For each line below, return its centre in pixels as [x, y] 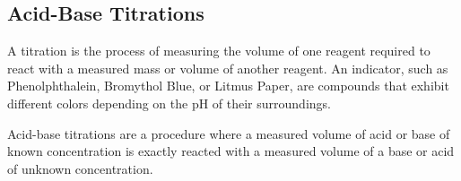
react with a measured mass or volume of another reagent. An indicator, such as [228, 68]
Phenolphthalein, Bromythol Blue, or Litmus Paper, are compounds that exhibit [228, 86]
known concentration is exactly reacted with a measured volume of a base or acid [231, 151]
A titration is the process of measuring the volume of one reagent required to [219, 51]
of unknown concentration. [80, 168]
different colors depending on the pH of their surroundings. [169, 103]
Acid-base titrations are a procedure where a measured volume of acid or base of [229, 133]
